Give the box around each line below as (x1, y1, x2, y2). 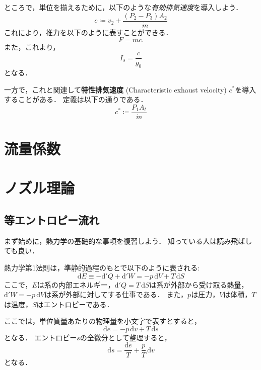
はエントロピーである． (36, 299, 114, 309)
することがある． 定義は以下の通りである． (4, 94, 148, 105)
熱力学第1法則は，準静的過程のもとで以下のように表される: (4, 262, 200, 272)
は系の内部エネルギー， (37, 279, 115, 290)
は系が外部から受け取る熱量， (149, 279, 248, 290)
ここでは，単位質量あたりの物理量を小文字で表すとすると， (4, 316, 202, 326)
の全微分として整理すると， (80, 332, 171, 342)
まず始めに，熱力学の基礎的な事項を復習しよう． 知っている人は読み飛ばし (4, 235, 252, 246)
